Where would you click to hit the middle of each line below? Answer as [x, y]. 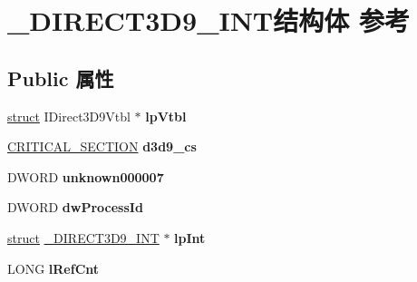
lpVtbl [166, 116]
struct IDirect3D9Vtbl [69, 116]
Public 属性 [61, 78]
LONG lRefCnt [53, 268]
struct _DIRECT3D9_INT [83, 237]
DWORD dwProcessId [75, 207]
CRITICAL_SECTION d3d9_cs [102, 146]
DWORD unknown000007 [86, 176]
